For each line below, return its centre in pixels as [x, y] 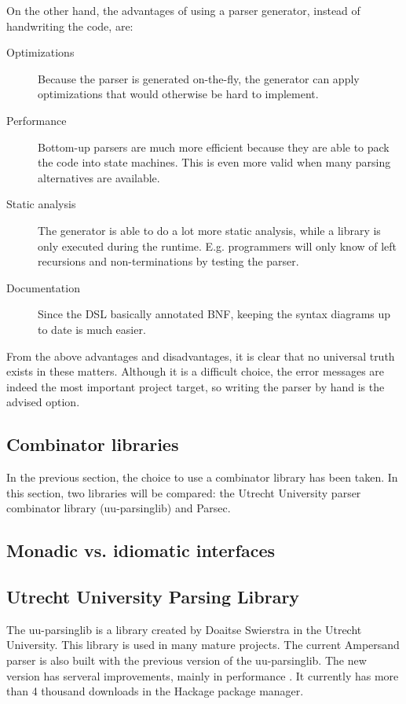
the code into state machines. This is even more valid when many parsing [214, 162]
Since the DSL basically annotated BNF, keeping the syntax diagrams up [214, 314]
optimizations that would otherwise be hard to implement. [178, 94]
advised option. [43, 402]
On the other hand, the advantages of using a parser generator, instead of [183, 10]
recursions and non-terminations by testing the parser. [168, 261]
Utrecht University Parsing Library [153, 597]
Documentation [43, 287]
